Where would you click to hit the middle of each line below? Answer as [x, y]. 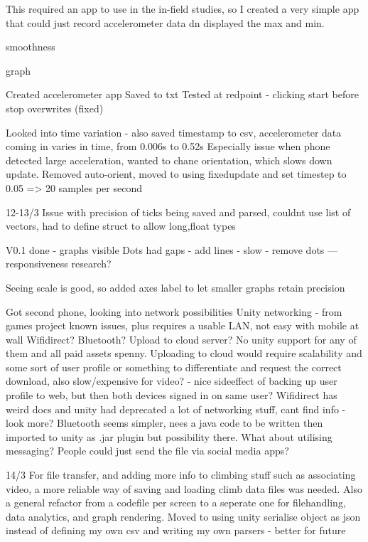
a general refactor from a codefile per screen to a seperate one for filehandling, [176, 503]
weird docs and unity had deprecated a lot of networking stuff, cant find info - [176, 409]
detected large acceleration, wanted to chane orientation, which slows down [169, 160]
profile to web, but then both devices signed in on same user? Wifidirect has [172, 395]
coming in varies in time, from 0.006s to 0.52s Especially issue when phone [168, 146]
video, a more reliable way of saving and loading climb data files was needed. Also [184, 488]
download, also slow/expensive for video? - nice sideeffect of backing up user [172, 381]
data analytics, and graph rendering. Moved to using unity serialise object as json [183, 516]
